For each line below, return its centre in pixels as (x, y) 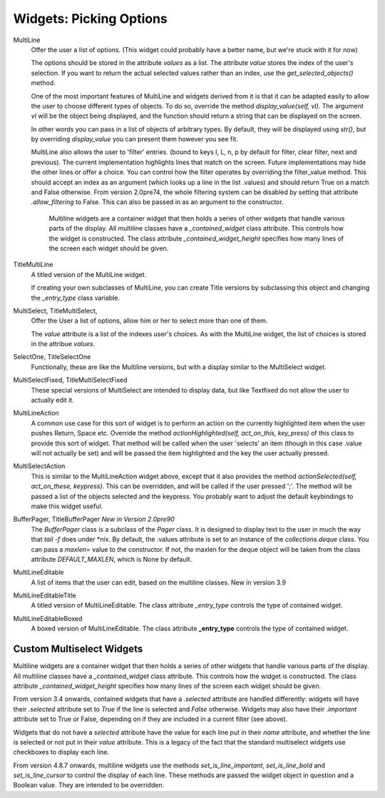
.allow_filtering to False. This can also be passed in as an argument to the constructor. (158, 202)
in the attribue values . (63, 344)
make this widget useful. (67, 506)
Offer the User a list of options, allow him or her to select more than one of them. (149, 320)
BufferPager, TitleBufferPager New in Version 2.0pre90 (94, 519)
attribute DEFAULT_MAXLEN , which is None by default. (112, 559)
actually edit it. (52, 400)
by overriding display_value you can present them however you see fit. (134, 139)
